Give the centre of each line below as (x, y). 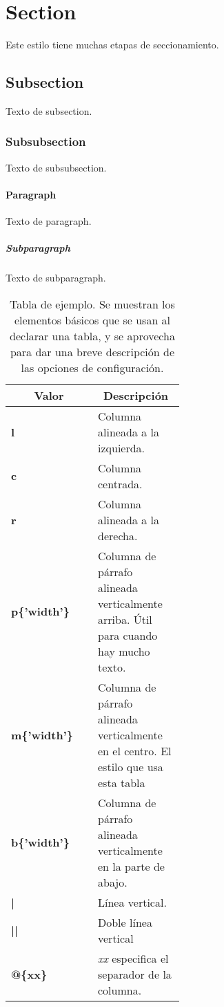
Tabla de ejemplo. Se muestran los (92, 304)
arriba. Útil (125, 619)
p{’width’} (40, 611)
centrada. (120, 483)
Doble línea (125, 922)
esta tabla (122, 782)
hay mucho (124, 651)
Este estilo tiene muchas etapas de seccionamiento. (112, 45)
